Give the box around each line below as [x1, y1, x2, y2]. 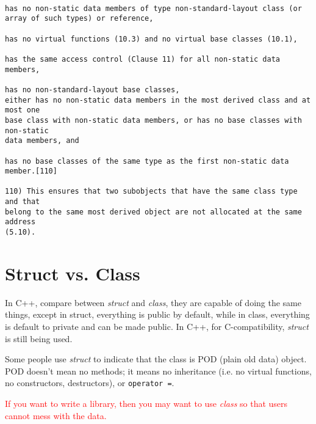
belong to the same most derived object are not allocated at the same [5, 207, 302, 216]
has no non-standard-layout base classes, [5, 85, 180, 94]
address [5, 217, 36, 227]
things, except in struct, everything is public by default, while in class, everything [5, 308, 310, 321]
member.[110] [5, 167, 57, 176]
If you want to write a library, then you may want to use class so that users [5, 397, 288, 410]
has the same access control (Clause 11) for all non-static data [5, 54, 281, 64]
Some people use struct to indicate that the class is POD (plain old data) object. [5, 353, 307, 365]
